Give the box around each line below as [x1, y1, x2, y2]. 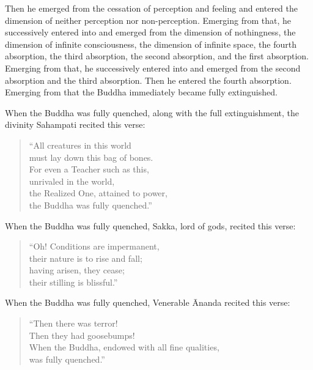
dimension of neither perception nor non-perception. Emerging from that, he [5, 13, 292, 26]
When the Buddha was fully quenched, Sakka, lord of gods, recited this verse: [5, 219, 296, 232]
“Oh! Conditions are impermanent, [29, 240, 160, 253]
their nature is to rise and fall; [29, 251, 142, 264]
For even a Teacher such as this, [29, 163, 149, 176]
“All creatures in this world [29, 138, 131, 151]
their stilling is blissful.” [29, 275, 118, 288]
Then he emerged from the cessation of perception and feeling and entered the [5, 2, 298, 14]
